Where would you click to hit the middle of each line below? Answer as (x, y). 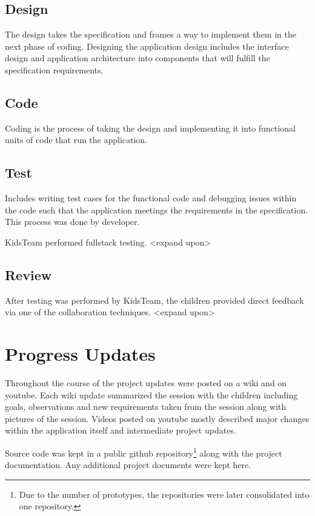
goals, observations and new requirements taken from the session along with (146, 407)
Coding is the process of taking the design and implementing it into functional (150, 128)
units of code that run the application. (76, 140)
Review (28, 274)
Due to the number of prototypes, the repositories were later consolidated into (164, 494)
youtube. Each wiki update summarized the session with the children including (151, 394)
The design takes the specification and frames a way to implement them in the (151, 34)
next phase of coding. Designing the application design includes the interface (147, 46)
